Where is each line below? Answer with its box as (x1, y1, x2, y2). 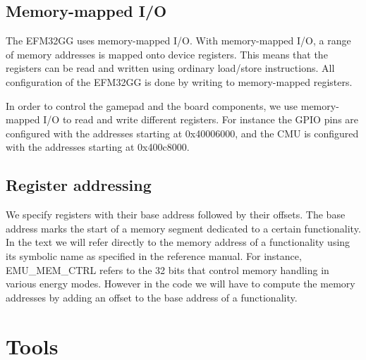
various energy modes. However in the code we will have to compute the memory (6, 276, 355, 291)
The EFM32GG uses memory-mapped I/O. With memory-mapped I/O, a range (6, 33, 351, 48)
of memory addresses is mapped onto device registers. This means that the (6, 46, 328, 61)
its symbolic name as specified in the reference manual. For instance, (6, 248, 302, 263)
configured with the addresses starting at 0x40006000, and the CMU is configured (6, 125, 359, 140)
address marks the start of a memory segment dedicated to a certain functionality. (6, 221, 361, 235)
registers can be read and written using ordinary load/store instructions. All (6, 61, 335, 75)
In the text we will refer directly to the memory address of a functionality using (6, 235, 350, 249)
